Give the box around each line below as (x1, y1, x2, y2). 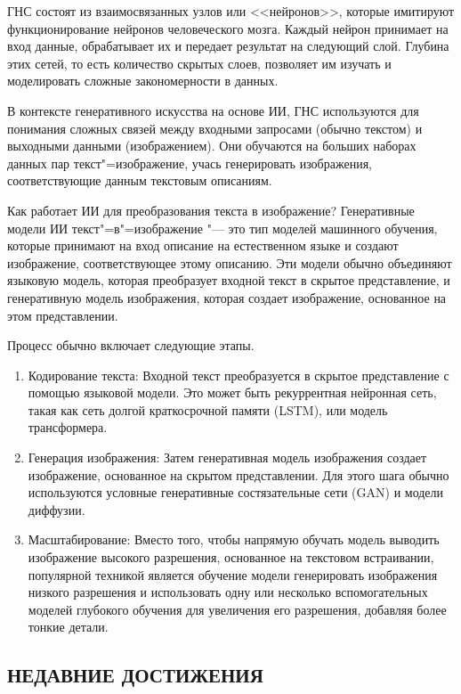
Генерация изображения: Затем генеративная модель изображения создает (28, 448, 427, 467)
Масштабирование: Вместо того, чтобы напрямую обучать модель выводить (28, 530, 440, 549)
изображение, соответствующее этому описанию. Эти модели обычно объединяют (7, 253, 452, 272)
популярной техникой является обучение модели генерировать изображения (28, 565, 438, 584)
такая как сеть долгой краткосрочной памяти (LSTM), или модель (28, 400, 388, 419)
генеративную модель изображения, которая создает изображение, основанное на (7, 288, 447, 306)
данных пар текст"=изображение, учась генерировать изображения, (7, 153, 372, 172)
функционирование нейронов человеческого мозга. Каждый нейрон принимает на (7, 19, 449, 37)
